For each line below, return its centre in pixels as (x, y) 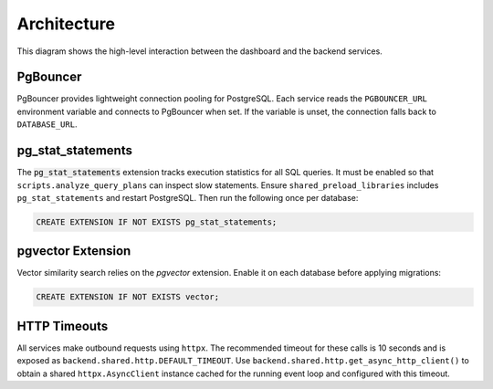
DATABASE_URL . (47, 124)
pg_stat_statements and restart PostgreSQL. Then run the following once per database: (188, 197)
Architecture (66, 24)
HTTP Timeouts (63, 326)
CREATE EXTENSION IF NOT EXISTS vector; (127, 297)
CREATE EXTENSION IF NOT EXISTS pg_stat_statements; (157, 222)
